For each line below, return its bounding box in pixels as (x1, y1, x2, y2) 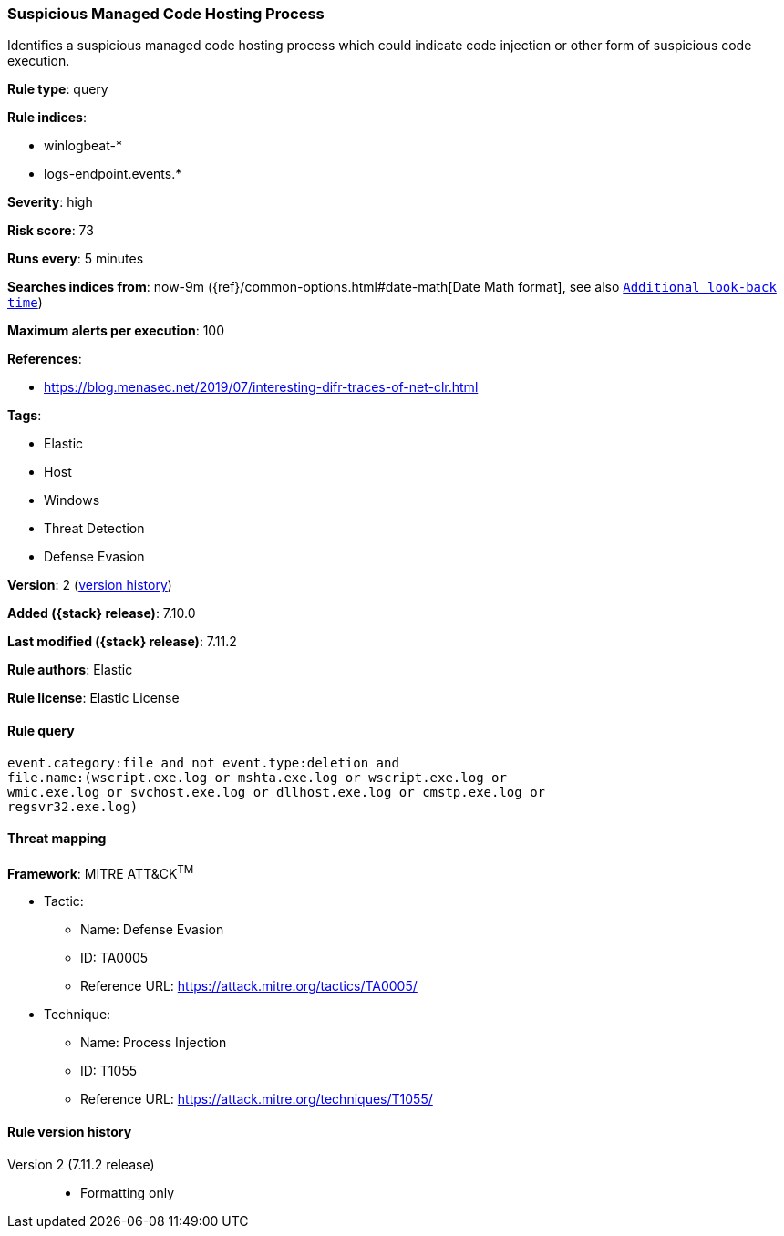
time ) (7, 294, 43, 311)
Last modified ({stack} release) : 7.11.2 (7, 633, 237, 650)
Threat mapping (7, 830, 107, 847)
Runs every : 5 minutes (7, 251, 144, 267)
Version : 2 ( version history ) (7, 577, 172, 593)
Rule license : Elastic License (7, 690, 180, 706)
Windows (44, 492, 100, 509)
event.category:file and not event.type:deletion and (7, 755, 399, 770)
